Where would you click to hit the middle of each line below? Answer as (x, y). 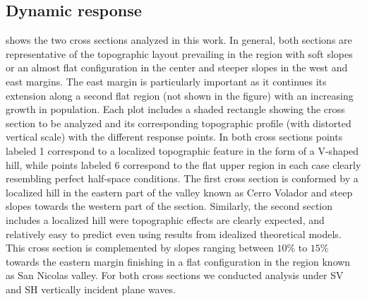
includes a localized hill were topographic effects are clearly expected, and (165, 219)
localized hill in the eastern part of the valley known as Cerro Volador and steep (179, 192)
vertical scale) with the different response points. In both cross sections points (174, 137)
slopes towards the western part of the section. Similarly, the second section (169, 206)
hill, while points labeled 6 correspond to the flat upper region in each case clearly (183, 164)
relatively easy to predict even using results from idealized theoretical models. (174, 234)
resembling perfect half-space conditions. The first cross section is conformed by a (182, 178)
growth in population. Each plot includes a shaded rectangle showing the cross (175, 109)
